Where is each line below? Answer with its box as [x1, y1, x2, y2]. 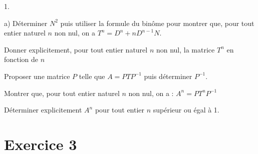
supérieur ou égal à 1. [153, 104, 219, 115]
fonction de [4, 54, 39, 64]
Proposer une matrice [4, 70, 70, 81]
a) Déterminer [4, 17, 48, 28]
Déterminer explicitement [4, 104, 82, 115]
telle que [79, 70, 105, 81]
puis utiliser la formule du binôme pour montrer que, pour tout [60, 17, 254, 28]
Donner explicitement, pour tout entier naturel [4, 44, 148, 54]
